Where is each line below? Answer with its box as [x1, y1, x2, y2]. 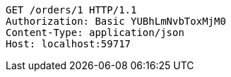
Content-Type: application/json [6, 27, 184, 38]
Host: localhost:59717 [6, 38, 131, 49]
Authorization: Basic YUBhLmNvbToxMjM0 [6, 16, 226, 27]
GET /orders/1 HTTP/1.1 [6, 4, 137, 16]
